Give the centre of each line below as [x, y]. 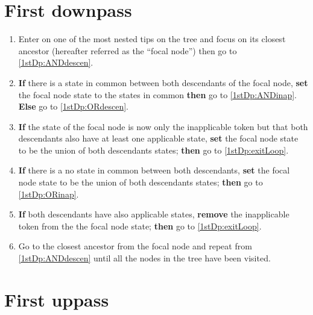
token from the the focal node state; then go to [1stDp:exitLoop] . [140, 226]
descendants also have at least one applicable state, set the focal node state [158, 138]
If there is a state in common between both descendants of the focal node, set [163, 82]
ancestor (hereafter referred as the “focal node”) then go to [128, 50]
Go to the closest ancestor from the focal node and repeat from [135, 246]
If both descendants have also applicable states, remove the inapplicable [154, 214]
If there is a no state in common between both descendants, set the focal [154, 170]
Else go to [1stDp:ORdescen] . [73, 106]
